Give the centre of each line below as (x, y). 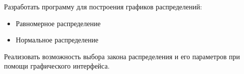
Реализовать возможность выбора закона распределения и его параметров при (122, 56)
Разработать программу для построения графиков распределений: (103, 6)
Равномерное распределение (58, 23)
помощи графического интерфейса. (57, 66)
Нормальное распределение (57, 40)
